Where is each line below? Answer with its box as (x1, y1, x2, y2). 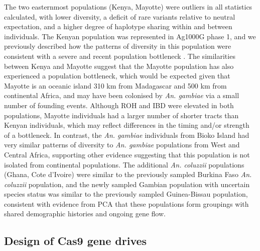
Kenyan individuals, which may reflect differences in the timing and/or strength (4, 120, 249, 130)
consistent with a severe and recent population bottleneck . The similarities (4, 50, 235, 61)
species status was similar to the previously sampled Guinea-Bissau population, (4, 189, 248, 199)
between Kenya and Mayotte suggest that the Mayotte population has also (4, 60, 234, 71)
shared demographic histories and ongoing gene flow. (4, 208, 166, 219)
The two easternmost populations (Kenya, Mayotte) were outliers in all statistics (4, 2, 252, 12)
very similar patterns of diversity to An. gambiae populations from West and (4, 139, 240, 150)
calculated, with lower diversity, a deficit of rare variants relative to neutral (4, 11, 235, 22)
